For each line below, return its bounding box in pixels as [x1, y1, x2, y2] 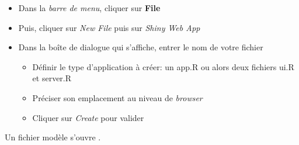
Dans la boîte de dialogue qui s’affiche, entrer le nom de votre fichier [18, 41, 263, 53]
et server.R [32, 72, 72, 84]
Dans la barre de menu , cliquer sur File [18, 2, 161, 13]
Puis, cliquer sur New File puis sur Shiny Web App [18, 21, 200, 33]
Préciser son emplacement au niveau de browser [32, 91, 203, 103]
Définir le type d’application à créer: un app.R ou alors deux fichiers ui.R [32, 60, 294, 72]
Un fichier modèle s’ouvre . [5, 131, 101, 143]
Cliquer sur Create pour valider [32, 111, 144, 123]
